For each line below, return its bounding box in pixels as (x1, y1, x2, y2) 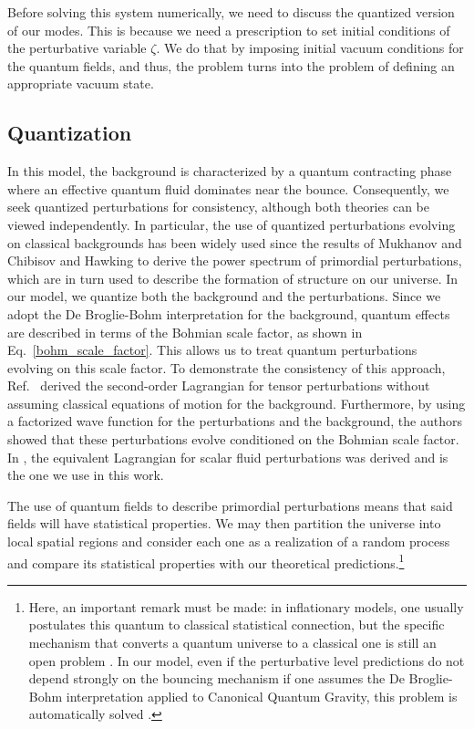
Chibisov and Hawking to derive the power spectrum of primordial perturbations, (7, 251, 462, 270)
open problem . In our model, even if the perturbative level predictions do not (28, 651, 465, 670)
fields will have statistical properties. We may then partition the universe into (7, 514, 441, 533)
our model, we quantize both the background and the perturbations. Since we (7, 286, 441, 306)
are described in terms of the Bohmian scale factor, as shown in (7, 322, 363, 341)
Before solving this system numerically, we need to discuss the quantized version (7, 3, 455, 21)
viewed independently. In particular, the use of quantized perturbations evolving (7, 214, 456, 234)
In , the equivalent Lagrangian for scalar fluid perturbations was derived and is (7, 447, 448, 466)
